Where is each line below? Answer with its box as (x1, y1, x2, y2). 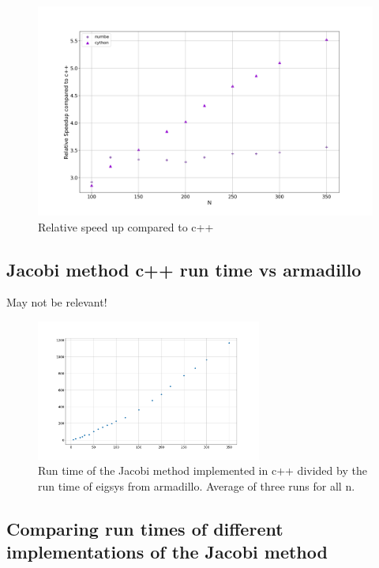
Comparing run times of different (6, 517, 283, 541)
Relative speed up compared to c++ (38, 218, 214, 235)
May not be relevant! (6, 294, 107, 310)
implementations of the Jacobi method (6, 540, 328, 564)
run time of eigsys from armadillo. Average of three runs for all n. (38, 478, 355, 495)
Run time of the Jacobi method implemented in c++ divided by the (38, 462, 367, 479)
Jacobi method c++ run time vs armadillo (6, 257, 362, 281)
